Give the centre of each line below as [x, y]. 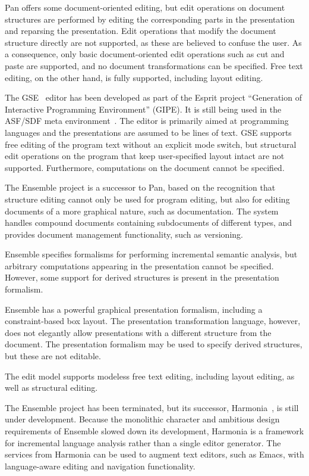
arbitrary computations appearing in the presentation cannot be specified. [139, 265]
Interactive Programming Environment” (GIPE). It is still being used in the [143, 109]
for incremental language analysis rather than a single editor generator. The [143, 442]
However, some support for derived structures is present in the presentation [142, 277]
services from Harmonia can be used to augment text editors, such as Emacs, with [154, 454]
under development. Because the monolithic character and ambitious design [142, 419]
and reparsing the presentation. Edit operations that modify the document [141, 31]
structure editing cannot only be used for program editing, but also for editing [147, 199]
